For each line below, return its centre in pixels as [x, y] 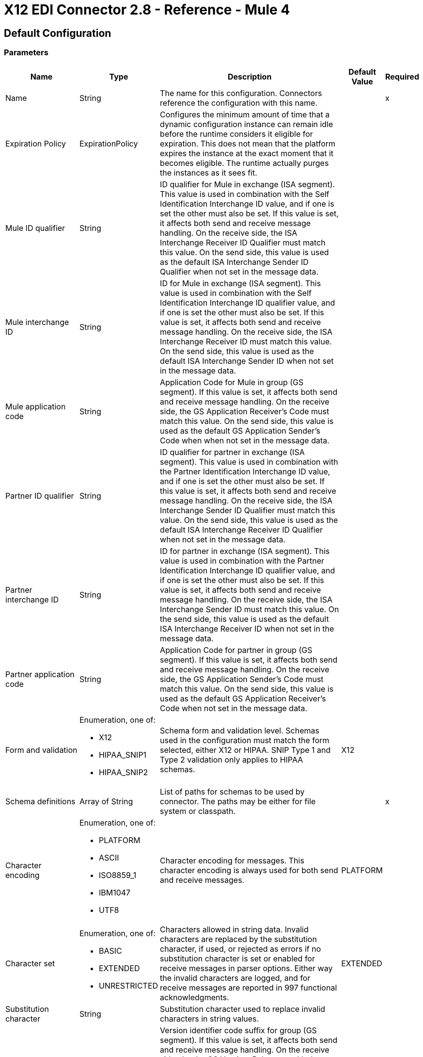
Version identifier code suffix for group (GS [238, 1030]
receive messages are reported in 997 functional [249, 987]
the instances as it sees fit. [209, 172]
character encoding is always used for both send [249, 870]
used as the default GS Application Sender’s [240, 431]
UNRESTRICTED [128, 985]
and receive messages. [202, 880]
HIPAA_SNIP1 [123, 755]
